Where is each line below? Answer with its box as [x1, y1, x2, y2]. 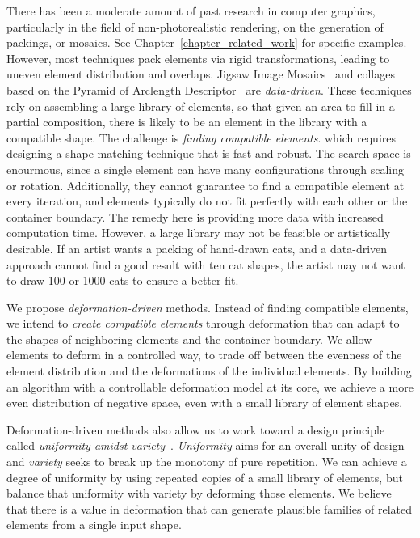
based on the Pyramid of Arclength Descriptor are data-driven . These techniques [6, 81, 412, 98]
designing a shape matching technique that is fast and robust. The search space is [6, 145, 411, 162]
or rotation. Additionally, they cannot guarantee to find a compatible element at [6, 176, 405, 193]
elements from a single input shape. [6, 516, 182, 533]
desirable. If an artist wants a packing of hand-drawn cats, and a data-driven [6, 239, 388, 256]
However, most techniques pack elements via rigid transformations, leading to [6, 49, 390, 66]
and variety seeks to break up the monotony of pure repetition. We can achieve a [6, 453, 407, 470]
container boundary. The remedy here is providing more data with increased [6, 208, 384, 225]
